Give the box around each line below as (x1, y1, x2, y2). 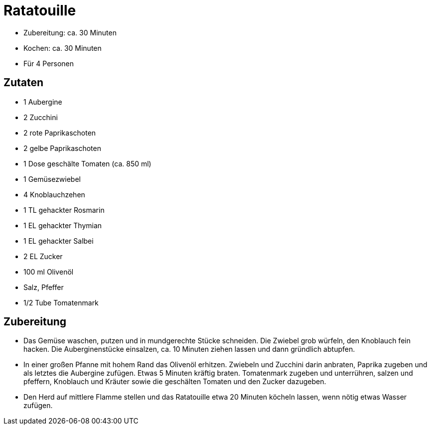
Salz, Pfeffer (23, 283, 64, 291)
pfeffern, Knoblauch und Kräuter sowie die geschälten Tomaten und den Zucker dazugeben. (23, 377, 326, 386)
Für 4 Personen (23, 59, 74, 68)
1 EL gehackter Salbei (23, 236, 94, 245)
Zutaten (3, 76, 44, 89)
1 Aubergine (23, 97, 62, 106)
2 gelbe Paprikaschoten (23, 143, 101, 152)
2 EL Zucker (23, 252, 63, 261)
